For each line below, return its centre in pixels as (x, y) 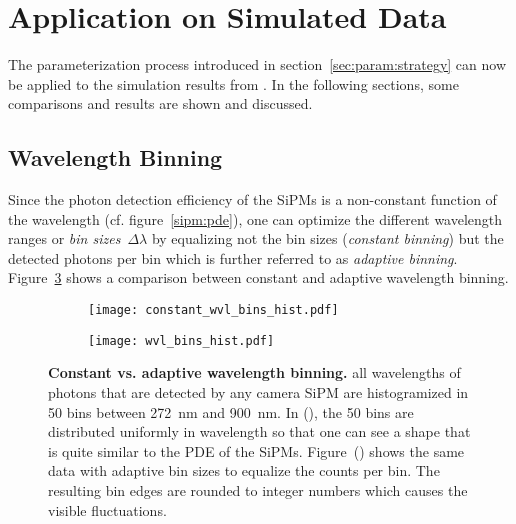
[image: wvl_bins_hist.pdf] (181, 340)
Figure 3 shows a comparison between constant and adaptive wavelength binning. (258, 277)
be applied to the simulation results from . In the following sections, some (233, 83)
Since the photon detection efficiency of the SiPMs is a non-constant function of (252, 199)
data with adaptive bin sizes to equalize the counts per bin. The (244, 470)
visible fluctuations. (107, 509)
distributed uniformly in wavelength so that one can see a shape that (259, 431)
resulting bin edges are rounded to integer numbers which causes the (258, 489)
